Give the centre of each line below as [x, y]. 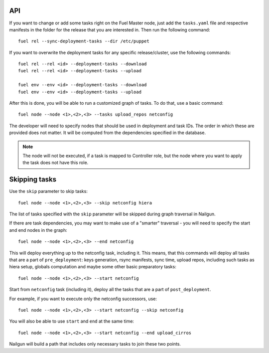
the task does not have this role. [56, 163]
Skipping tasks [33, 179]
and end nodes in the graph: [38, 230]
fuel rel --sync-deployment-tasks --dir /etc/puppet [84, 41]
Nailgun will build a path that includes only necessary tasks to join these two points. [95, 344]
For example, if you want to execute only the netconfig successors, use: [83, 299]
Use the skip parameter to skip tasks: [49, 191]
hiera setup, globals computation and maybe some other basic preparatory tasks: [93, 267]
